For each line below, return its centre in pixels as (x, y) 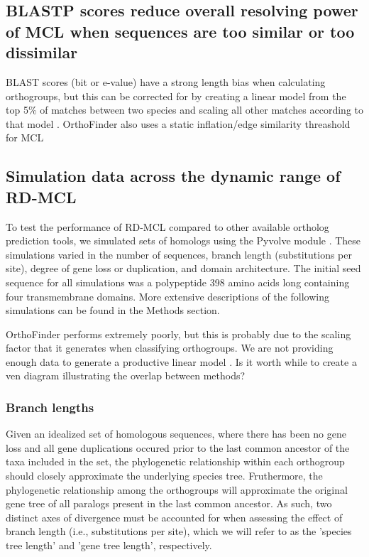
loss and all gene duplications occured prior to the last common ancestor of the (178, 447)
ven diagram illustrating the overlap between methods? (126, 375)
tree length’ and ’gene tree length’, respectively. (109, 545)
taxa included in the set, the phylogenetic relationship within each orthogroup (175, 461)
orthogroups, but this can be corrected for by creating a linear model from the (176, 96)
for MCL (25, 137)
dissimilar (42, 52)
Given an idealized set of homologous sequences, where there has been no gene (176, 434)
